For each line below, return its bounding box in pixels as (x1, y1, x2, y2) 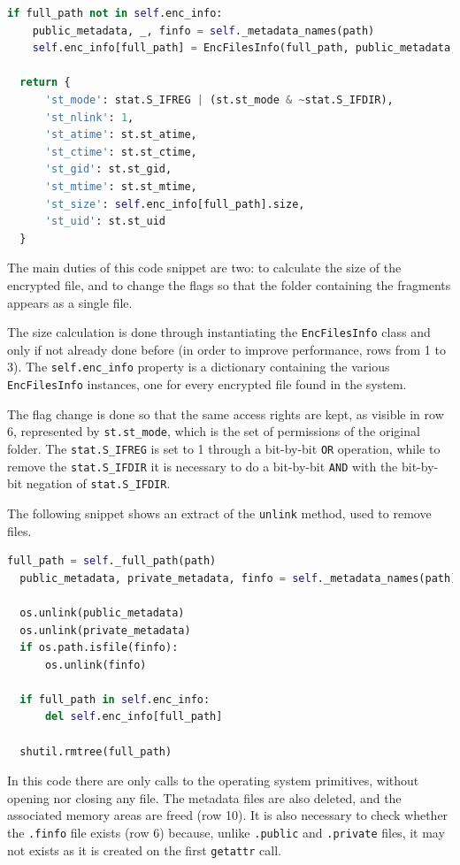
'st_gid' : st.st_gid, (44, 163, 172, 176)
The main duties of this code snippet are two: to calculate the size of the (7, 258, 402, 277)
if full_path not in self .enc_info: (7, 7, 223, 19)
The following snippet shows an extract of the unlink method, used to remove (7, 503, 432, 522)
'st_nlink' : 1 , (44, 111, 134, 124)
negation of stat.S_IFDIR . (26, 474, 171, 493)
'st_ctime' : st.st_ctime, (44, 145, 197, 158)
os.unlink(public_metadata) (19, 606, 185, 619)
